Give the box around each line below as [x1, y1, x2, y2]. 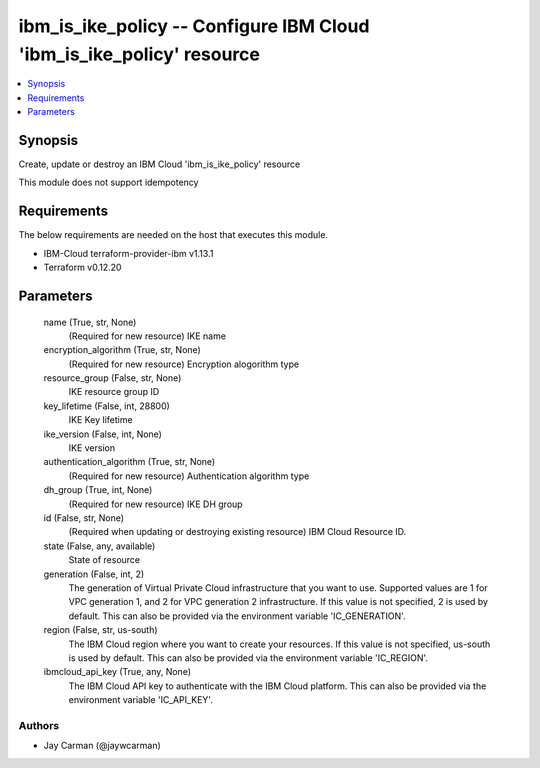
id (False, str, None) [43, 511, 125, 524]
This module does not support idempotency [18, 176, 199, 189]
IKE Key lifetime [68, 414, 134, 426]
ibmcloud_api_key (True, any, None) [43, 666, 192, 678]
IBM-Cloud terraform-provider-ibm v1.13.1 [43, 247, 214, 259]
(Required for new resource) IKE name [68, 330, 227, 342]
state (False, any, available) [43, 540, 156, 552]
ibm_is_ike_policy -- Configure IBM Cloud [18, 15, 370, 37]
